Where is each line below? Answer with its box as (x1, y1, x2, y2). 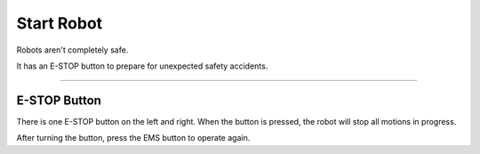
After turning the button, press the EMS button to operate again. (16, 133, 251, 143)
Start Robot (16, 13, 103, 33)
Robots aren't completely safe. (16, 45, 129, 55)
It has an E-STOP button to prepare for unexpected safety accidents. (16, 61, 268, 71)
